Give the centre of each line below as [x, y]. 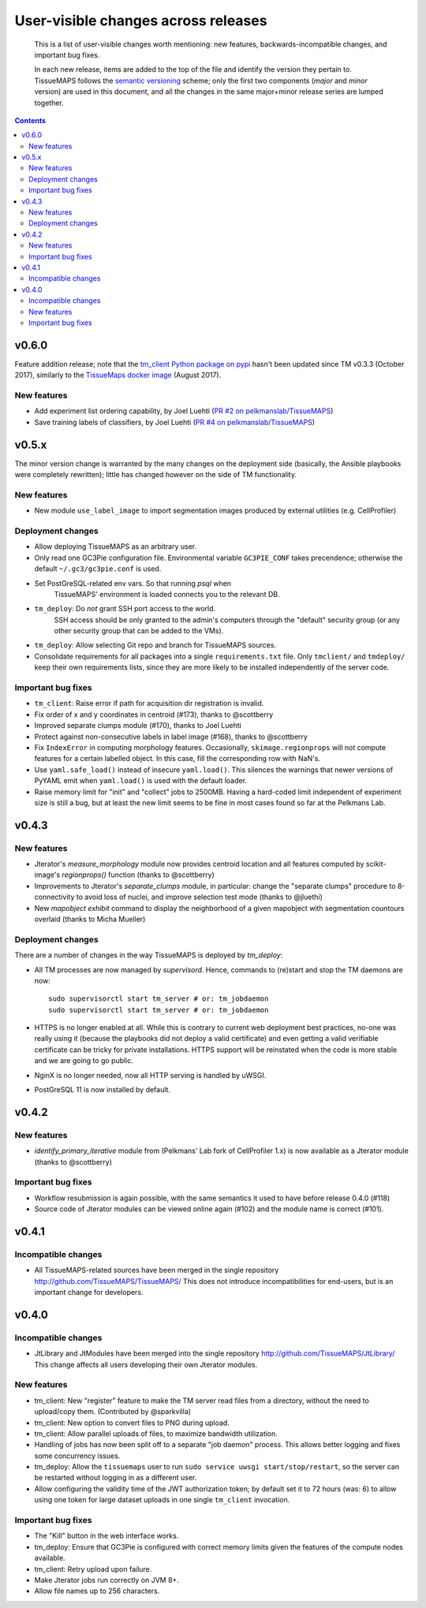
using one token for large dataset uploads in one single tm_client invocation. [162, 1500]
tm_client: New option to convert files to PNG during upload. [132, 1423]
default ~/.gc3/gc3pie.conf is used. [98, 569]
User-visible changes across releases [141, 21]
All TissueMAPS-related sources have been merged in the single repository [157, 1270]
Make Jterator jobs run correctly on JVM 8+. [106, 1580]
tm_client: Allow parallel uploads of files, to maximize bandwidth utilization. [156, 1433]
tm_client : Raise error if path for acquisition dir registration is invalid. [149, 703]
